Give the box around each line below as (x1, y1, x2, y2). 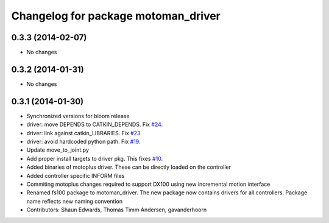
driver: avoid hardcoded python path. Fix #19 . (26, 138, 141, 146)
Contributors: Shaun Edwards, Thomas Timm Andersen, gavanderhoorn (26, 206, 207, 213)
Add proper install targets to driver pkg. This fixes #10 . (26, 155, 163, 162)
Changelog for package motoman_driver (11, 9, 221, 23)
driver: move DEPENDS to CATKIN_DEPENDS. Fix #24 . (26, 121, 163, 128)
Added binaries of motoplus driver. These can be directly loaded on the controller (26, 163, 232, 171)
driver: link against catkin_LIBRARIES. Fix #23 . (26, 129, 143, 136)
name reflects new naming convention (26, 197, 123, 205)
